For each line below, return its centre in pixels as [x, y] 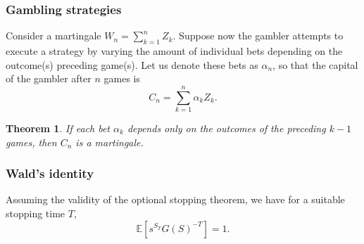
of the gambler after [49, 78]
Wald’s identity [50, 173]
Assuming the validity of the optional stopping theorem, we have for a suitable [175, 199]
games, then [31, 142]
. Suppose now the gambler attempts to [258, 36]
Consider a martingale [54, 36]
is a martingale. [109, 142]
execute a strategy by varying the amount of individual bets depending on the [174, 51]
